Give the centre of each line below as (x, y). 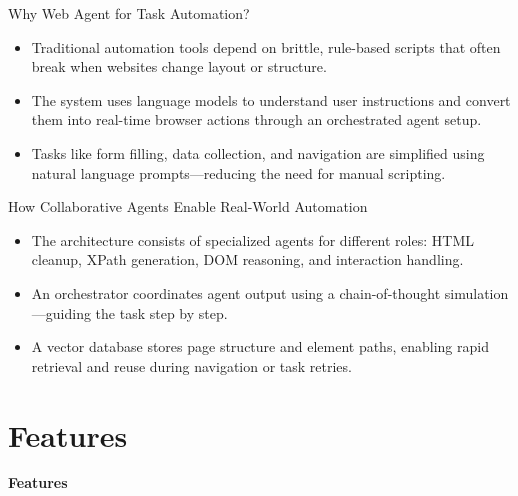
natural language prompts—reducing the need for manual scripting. (238, 172)
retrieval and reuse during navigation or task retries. (191, 365)
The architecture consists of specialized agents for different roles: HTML (252, 239)
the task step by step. (161, 312)
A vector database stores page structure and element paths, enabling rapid (260, 346)
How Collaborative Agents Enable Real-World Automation (188, 206)
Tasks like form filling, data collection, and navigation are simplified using (258, 152)
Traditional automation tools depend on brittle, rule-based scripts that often (266, 46)
